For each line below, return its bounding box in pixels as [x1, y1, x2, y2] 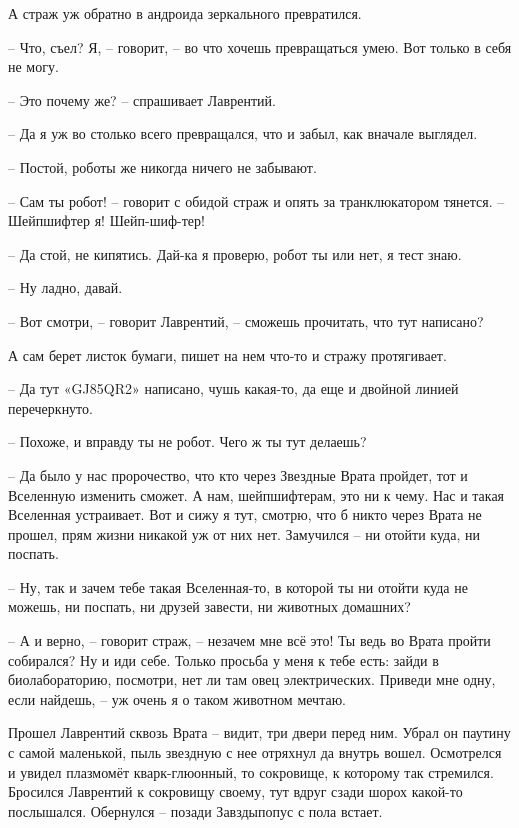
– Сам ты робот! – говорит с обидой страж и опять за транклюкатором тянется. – [8, 190, 505, 211]
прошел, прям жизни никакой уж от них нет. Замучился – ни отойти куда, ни [8, 523, 480, 544]
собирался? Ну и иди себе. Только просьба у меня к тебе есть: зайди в [8, 649, 439, 670]
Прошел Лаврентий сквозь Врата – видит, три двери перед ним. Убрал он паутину [8, 722, 511, 743]
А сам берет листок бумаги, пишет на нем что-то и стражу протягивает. [8, 344, 447, 365]
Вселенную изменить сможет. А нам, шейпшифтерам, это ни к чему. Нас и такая [8, 484, 505, 505]
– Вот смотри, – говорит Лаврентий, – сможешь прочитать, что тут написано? [8, 310, 484, 331]
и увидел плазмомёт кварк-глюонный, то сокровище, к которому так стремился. [8, 761, 494, 782]
